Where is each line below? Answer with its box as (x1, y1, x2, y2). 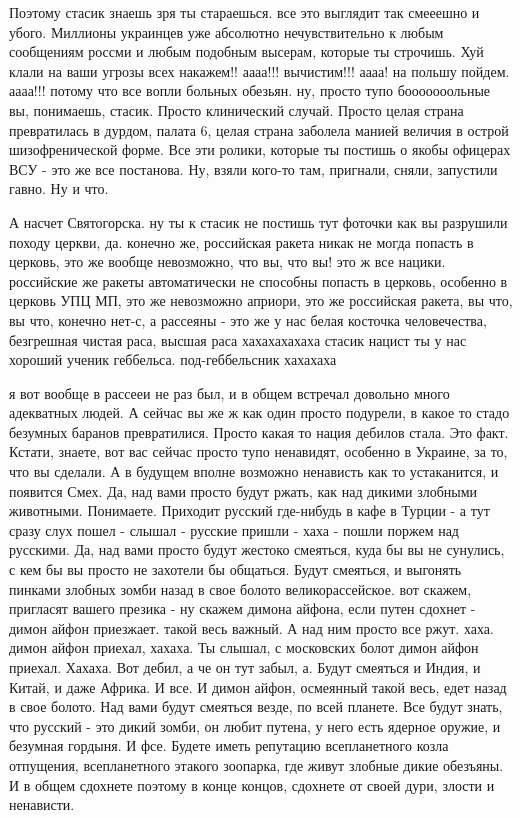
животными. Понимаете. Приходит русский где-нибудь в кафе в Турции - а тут (9, 500, 490, 521)
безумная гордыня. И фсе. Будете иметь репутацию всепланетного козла (9, 735, 449, 756)
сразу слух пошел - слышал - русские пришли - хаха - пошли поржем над (9, 519, 459, 540)
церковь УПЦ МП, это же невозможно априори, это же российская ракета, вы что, (9, 290, 513, 311)
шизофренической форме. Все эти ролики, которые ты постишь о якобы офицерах (9, 139, 511, 160)
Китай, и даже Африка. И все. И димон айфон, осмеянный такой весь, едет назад (9, 676, 507, 697)
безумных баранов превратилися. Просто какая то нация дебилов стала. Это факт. (9, 421, 509, 442)
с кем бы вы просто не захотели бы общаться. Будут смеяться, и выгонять (9, 559, 462, 580)
